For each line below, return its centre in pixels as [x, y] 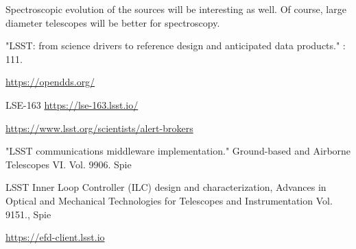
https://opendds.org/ [50, 82]
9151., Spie [28, 214]
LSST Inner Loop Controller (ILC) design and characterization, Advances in [166, 187]
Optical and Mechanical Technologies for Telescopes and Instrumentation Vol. [169, 200]
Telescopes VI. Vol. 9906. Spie [69, 164]
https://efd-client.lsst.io [55, 237]
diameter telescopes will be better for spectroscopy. [113, 22]
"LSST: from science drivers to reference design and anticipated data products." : [176, 45]
